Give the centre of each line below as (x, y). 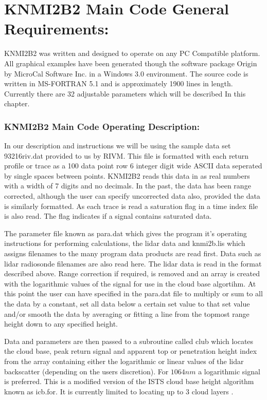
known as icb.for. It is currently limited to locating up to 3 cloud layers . (119, 391)
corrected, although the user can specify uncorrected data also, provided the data (132, 196)
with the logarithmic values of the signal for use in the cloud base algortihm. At (130, 283)
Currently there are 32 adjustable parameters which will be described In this (125, 93)
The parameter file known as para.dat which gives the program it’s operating (126, 233)
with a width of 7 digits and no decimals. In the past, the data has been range (128, 186)
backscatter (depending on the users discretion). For (86, 371)
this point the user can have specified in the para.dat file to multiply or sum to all (133, 293)
